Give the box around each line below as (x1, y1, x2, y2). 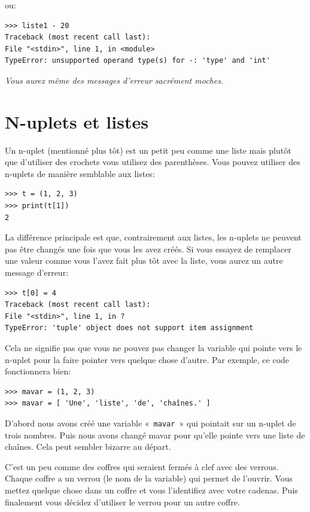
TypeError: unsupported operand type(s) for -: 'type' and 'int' (5, 56, 271, 65)
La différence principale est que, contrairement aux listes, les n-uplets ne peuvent (5, 231, 302, 243)
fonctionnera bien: (5, 365, 71, 377)
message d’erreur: (5, 266, 69, 279)
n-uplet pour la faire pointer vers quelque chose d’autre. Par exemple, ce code (5, 353, 290, 365)
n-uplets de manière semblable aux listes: (5, 167, 155, 179)
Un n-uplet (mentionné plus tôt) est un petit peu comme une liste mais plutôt (5, 144, 291, 156)
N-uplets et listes (5, 109, 148, 133)
